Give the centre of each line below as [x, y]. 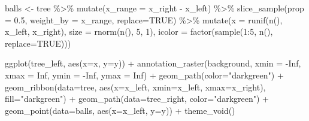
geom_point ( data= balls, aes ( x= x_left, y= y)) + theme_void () [120, 110]
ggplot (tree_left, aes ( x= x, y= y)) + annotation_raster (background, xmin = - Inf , [153, 63]
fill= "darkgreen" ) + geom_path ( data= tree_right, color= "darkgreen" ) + [137, 99]
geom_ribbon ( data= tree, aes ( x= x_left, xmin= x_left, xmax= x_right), [135, 87]
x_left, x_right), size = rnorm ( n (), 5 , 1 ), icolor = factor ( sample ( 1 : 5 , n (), [139, 31]
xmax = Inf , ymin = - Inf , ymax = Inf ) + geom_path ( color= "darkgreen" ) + [144, 75]
